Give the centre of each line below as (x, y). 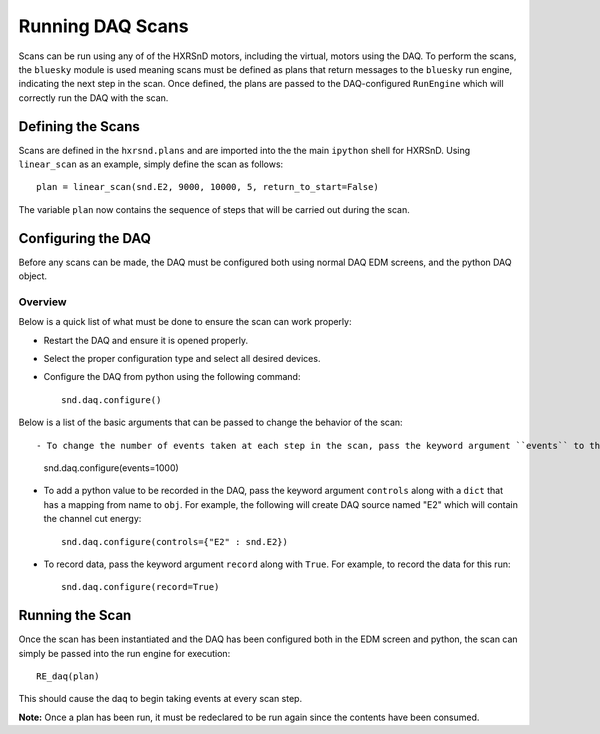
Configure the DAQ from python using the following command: (172, 377)
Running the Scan (75, 615)
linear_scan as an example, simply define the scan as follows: (151, 164)
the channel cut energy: (92, 519)
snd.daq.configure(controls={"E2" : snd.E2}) (175, 541)
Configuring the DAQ (85, 238)
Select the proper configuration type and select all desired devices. (182, 359)
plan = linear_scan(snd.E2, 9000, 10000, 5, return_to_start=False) (207, 187)
